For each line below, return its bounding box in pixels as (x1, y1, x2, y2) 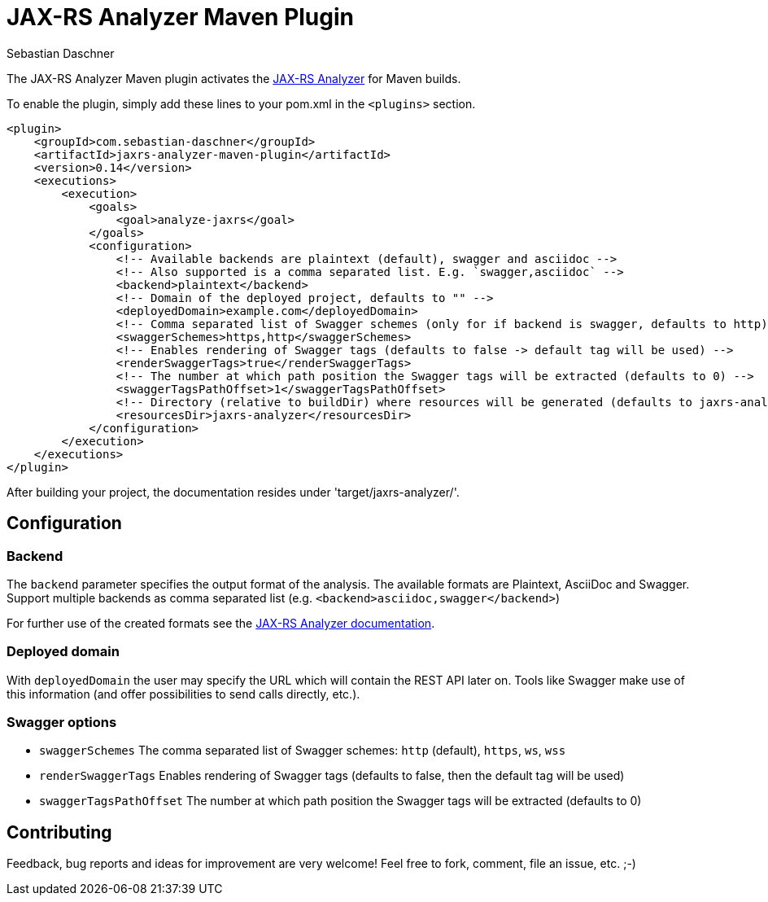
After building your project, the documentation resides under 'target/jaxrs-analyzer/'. (7, 484, 460, 499)
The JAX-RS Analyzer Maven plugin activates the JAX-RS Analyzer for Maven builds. (7, 71, 461, 85)
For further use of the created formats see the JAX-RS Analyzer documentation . (7, 615, 435, 630)
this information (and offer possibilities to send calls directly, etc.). (7, 686, 360, 701)
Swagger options (7, 714, 117, 731)
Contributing (7, 821, 112, 843)
